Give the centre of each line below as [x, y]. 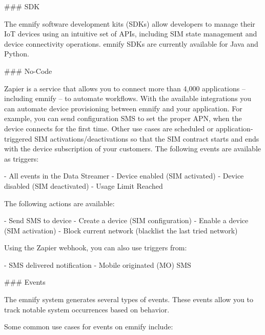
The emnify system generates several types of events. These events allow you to [129, 299]
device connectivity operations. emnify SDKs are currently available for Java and [131, 43]
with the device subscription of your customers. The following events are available [133, 149]
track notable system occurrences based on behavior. [87, 309]
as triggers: [22, 158]
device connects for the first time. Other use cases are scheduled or [109, 128]
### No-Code [28, 71]
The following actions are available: [59, 203]
